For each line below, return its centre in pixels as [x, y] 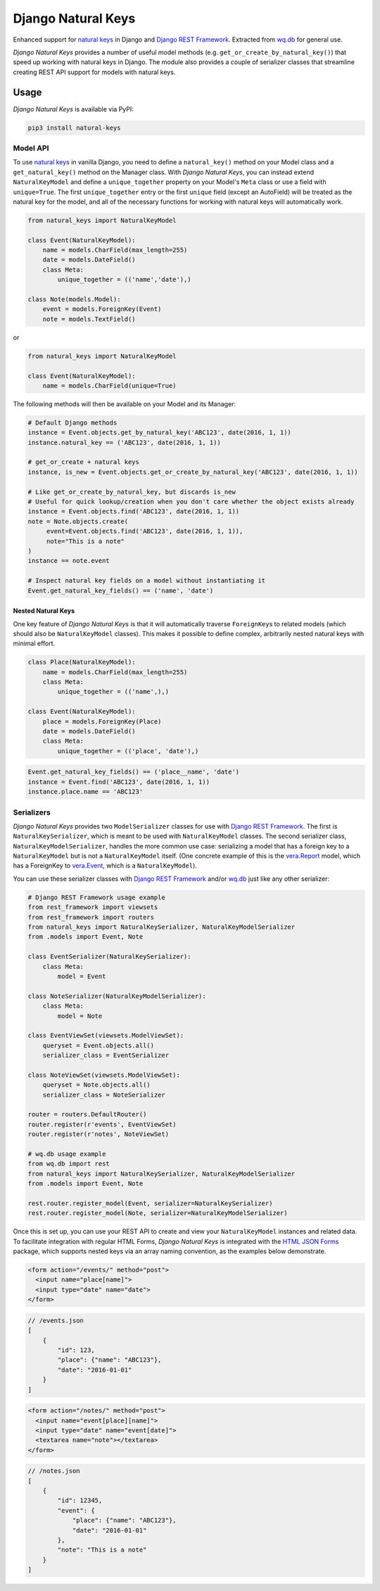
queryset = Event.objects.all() [99, 1045]
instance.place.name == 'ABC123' [85, 792]
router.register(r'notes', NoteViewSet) [98, 1134]
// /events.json [56, 1320]
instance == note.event [69, 561]
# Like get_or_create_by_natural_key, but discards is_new [132, 492]
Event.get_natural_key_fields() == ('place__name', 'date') [134, 772]
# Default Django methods [72, 422]
